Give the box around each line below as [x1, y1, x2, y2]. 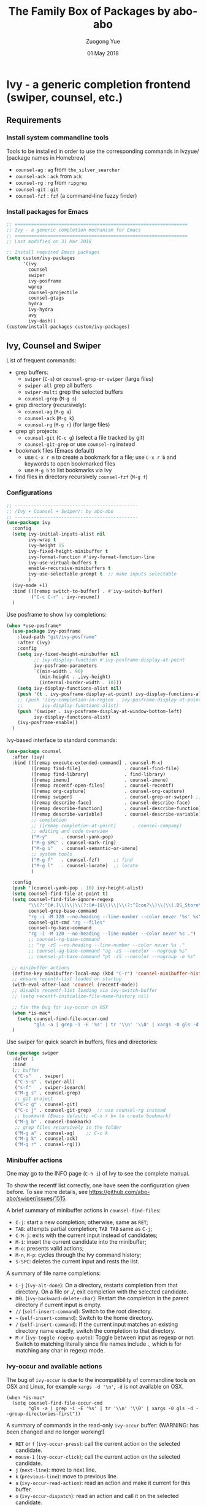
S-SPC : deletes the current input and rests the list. [15, 1258, 140, 1265]
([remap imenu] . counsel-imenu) [31, 777, 169, 783]
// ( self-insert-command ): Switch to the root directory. [15, 1308, 152, 1315]
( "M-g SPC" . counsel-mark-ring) [31, 840, 116, 846]
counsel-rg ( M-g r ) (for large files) [24, 421, 110, 428]
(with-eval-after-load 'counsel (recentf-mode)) [12, 981, 139, 988]
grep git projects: [15, 427, 59, 435]
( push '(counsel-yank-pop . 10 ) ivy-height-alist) [12, 885, 144, 891]
